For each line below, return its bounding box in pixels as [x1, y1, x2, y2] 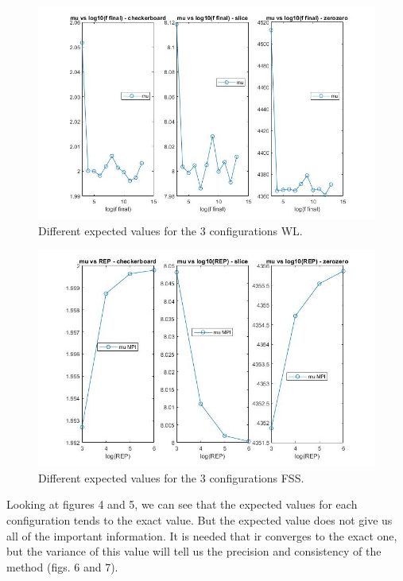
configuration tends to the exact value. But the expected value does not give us [6, 512, 393, 529]
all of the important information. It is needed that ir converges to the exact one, [6, 527, 397, 544]
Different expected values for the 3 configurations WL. [38, 222, 303, 238]
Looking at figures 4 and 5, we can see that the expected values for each [6, 496, 358, 513]
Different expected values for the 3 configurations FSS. [38, 469, 304, 486]
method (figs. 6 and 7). [6, 558, 118, 575]
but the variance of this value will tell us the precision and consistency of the [6, 543, 382, 560]
